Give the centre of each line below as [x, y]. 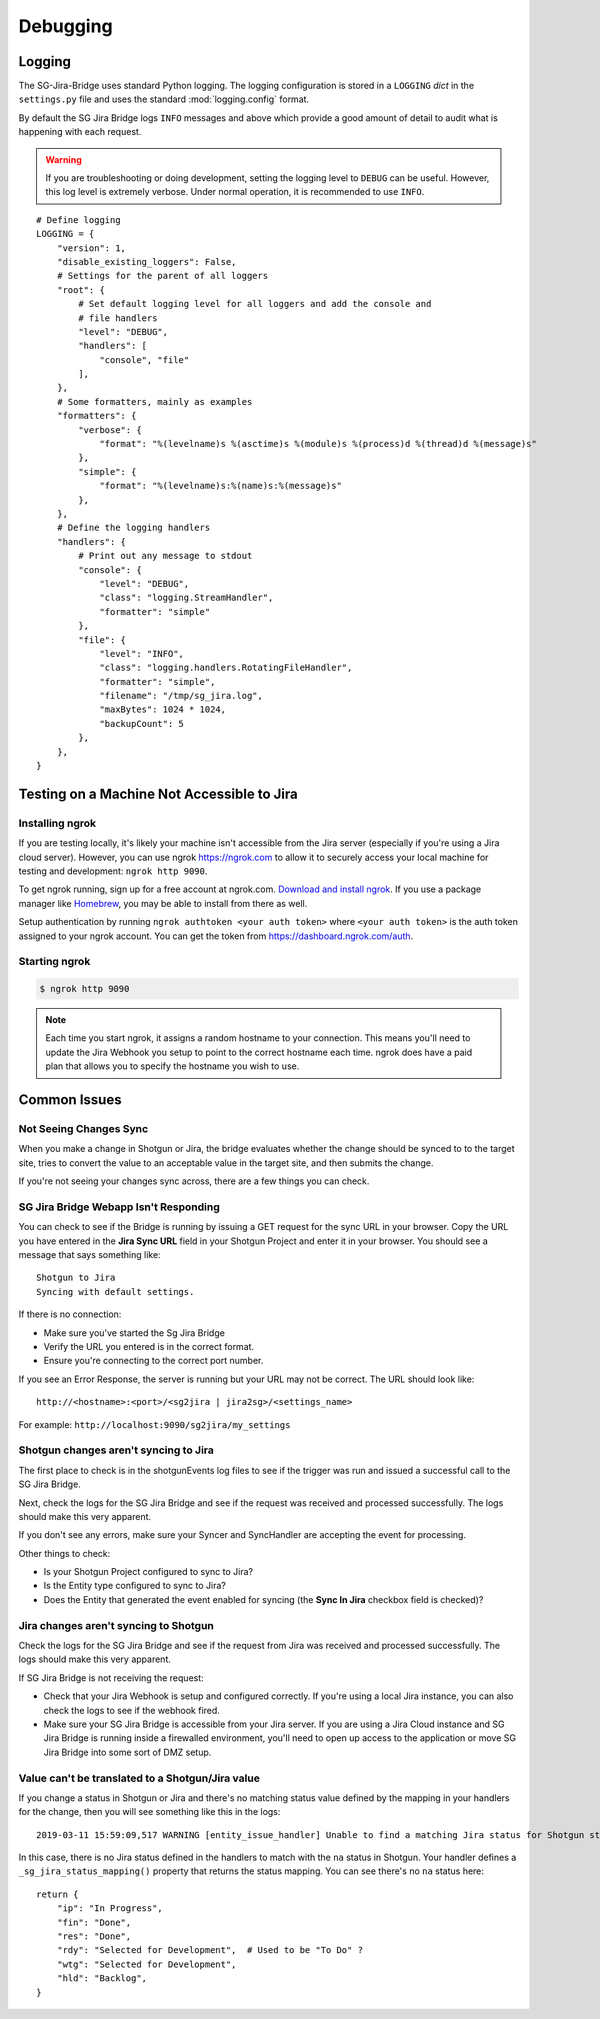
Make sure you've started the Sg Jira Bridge [134, 1332]
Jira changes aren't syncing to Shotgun [116, 1625]
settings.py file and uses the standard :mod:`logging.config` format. [164, 99]
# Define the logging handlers [133, 528]
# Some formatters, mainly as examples [154, 401]
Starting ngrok [54, 962]
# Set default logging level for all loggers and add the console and [255, 304]
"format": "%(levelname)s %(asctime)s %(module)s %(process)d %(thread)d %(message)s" [318, 444]
